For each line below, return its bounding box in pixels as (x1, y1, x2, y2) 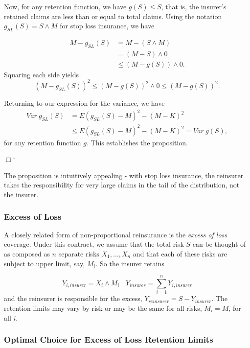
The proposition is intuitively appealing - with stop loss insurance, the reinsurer (4, 170, 244, 180)
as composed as (4, 249, 50, 258)
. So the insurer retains (95, 258, 164, 268)
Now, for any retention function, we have (4, 1, 127, 11)
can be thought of (192, 239, 246, 249)
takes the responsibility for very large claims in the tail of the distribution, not (4, 180, 240, 190)
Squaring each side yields (4, 69, 79, 79)
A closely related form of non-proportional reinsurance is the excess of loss (4, 229, 227, 239)
